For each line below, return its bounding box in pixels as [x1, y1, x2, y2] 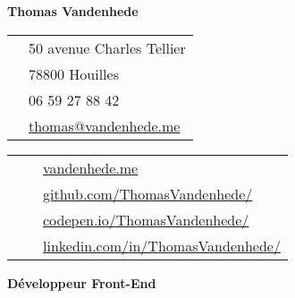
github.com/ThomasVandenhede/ [43, 183, 253, 204]
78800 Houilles [29, 63, 119, 84]
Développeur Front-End [7, 273, 156, 292]
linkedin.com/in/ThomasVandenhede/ [43, 234, 281, 256]
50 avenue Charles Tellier [29, 37, 186, 58]
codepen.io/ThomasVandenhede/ [43, 209, 249, 230]
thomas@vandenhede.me [29, 115, 181, 136]
